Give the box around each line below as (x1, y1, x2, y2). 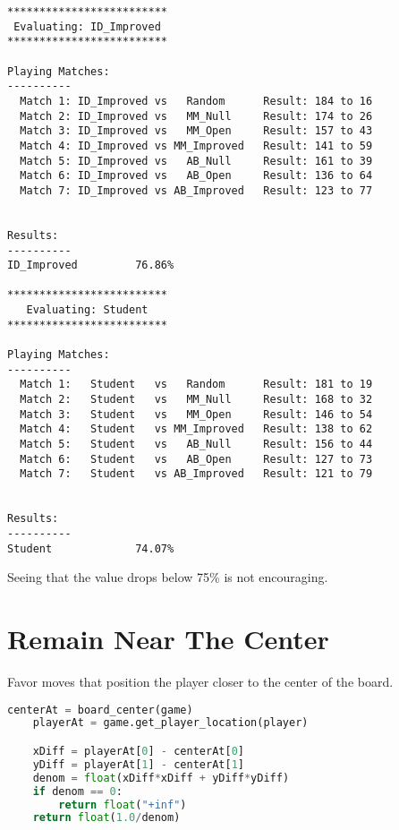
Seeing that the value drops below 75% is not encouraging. (7, 568, 328, 586)
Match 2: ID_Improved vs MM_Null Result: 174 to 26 (20, 109, 373, 123)
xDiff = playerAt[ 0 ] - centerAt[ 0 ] (32, 745, 244, 757)
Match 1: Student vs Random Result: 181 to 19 (20, 378, 373, 391)
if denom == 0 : (32, 784, 123, 798)
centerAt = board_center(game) (7, 703, 193, 716)
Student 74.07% (7, 542, 174, 555)
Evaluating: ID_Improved (13, 20, 161, 33)
